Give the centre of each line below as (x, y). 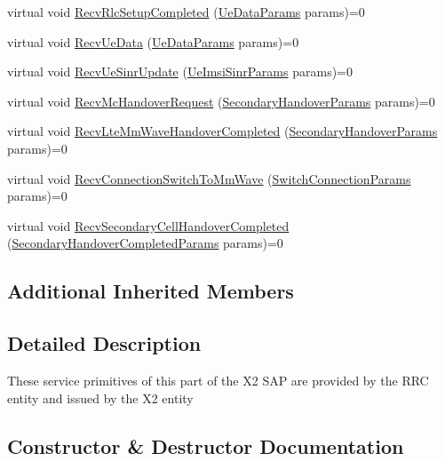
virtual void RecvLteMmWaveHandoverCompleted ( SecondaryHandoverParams (222, 131)
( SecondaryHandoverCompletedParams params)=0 (145, 243)
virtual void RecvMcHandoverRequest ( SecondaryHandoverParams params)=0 (221, 101)
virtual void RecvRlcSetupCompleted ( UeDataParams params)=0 (186, 12)
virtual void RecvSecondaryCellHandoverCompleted (148, 225)
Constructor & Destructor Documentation (206, 445)
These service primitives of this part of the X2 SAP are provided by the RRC (218, 380)
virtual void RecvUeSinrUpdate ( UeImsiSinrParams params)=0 (180, 72)
